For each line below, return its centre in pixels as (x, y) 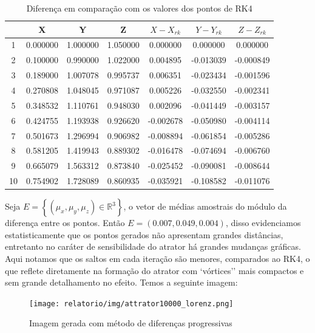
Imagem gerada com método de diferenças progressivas (131, 323)
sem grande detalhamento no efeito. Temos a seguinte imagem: (121, 282)
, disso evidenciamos (263, 223)
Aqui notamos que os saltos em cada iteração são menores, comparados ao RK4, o (157, 258)
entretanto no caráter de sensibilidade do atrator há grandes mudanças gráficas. (153, 246)
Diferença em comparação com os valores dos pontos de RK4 (139, 8)
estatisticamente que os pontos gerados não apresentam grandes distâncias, (144, 234)
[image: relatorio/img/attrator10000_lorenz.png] (131, 304)
